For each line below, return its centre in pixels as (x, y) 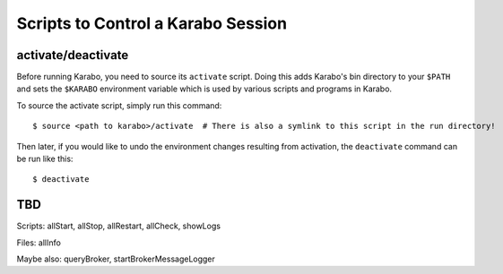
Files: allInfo (39, 243)
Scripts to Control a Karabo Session (152, 23)
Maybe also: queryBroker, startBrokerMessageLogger (116, 259)
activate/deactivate (73, 55)
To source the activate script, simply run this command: (119, 105)
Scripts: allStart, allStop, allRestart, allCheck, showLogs (119, 226)
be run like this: (45, 159)
